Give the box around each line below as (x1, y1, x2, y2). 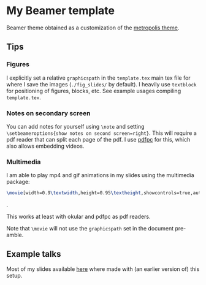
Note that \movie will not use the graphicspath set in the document (6, 225, 174, 232)
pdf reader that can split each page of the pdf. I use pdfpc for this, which (6, 135, 191, 143)
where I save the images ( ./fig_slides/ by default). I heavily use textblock (6, 80, 197, 88)
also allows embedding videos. (6, 142, 85, 150)
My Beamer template (6, 4, 115, 18)
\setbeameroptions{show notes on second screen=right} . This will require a (6, 129, 197, 137)
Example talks (6, 249, 61, 259)
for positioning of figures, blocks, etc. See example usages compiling (6, 87, 181, 94)
